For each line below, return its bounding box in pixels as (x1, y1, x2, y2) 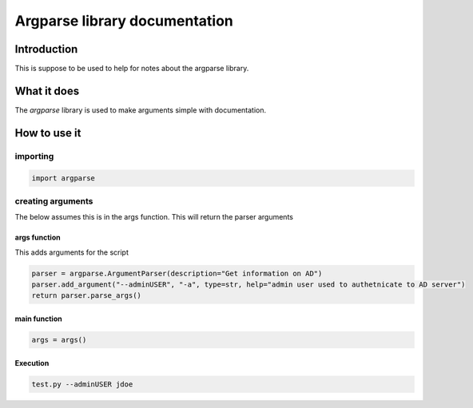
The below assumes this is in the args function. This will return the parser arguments (14, 212, 293, 222)
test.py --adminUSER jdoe (31, 379, 133, 389)
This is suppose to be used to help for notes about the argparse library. (14, 64, 249, 73)
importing (14, 150, 54, 161)
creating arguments (14, 196, 93, 207)
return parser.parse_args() (31, 291, 141, 300)
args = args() (31, 335, 87, 344)
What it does (14, 84, 80, 97)
